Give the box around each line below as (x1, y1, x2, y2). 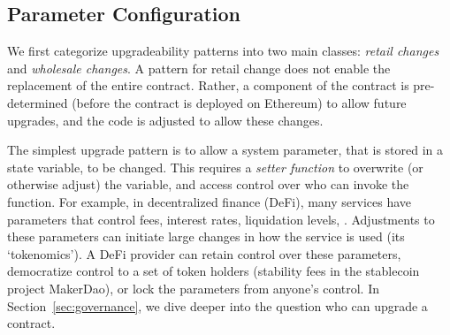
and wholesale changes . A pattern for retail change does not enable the (7, 58, 391, 77)
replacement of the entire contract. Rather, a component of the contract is (7, 76, 409, 95)
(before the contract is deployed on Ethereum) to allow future (72, 93, 407, 111)
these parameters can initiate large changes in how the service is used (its (7, 227, 405, 246)
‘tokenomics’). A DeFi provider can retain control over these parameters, (7, 244, 401, 263)
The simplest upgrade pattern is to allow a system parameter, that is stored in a (7, 141, 444, 159)
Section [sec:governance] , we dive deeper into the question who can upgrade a (7, 296, 428, 315)
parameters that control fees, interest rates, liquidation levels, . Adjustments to (7, 209, 435, 228)
